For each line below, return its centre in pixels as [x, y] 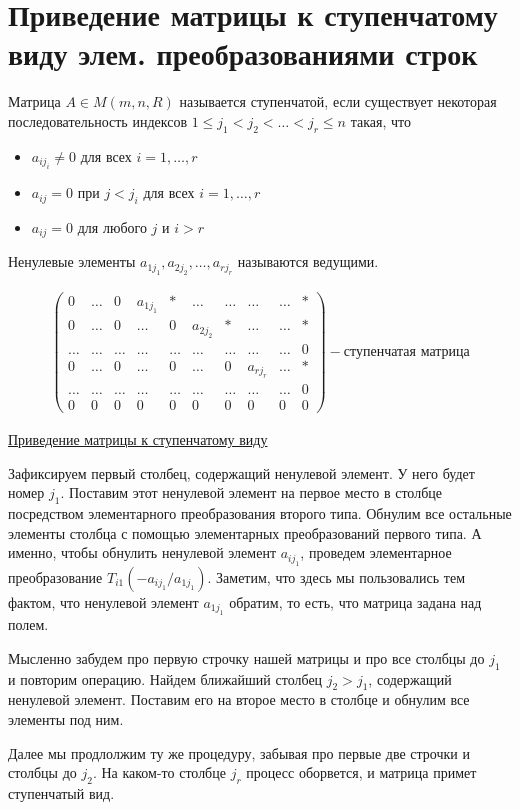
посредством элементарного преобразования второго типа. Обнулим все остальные [260, 513]
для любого [112, 226]
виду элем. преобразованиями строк [243, 53]
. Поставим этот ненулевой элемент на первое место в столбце [251, 492]
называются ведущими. [308, 261]
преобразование [55, 576]
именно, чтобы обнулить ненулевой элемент [142, 552]
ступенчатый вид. [61, 793]
